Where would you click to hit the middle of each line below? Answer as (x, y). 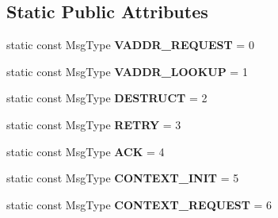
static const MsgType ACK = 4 (86, 151)
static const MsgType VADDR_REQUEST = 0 (130, 45)
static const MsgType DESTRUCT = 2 (107, 98)
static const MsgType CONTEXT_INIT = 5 (123, 178)
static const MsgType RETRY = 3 (94, 124)
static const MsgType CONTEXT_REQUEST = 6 (139, 204)
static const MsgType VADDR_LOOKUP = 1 (127, 71)
